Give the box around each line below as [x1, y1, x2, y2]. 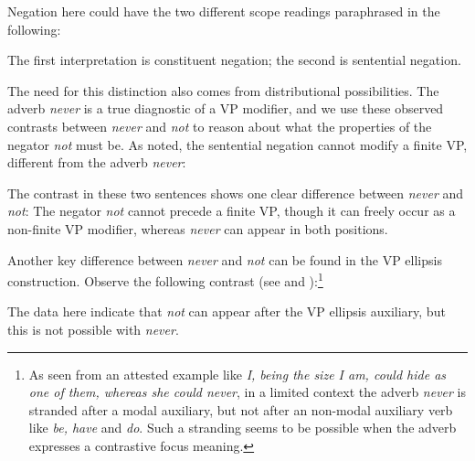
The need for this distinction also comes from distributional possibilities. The [7, 80, 439, 100]
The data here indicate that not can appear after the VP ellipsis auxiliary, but [7, 302, 446, 321]
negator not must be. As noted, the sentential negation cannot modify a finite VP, [7, 134, 468, 154]
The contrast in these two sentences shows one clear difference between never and [7, 183, 464, 202]
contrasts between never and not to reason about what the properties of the [7, 116, 432, 135]
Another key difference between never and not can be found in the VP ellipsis [7, 250, 442, 269]
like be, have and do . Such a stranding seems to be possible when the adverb [28, 418, 457, 437]
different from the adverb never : [7, 153, 186, 172]
